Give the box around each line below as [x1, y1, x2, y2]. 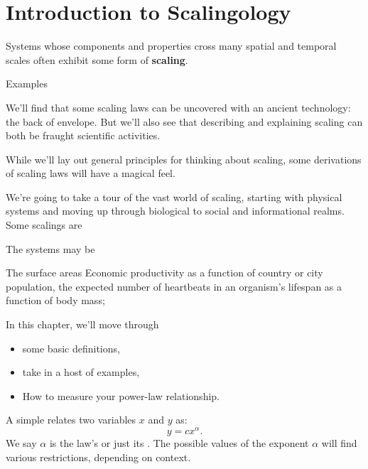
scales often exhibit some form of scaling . [6, 52, 188, 67]
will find [321, 436, 357, 451]
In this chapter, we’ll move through [6, 317, 159, 332]
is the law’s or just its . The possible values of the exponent [49, 436, 309, 451]
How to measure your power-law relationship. [22, 388, 220, 403]
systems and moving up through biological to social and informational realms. [6, 203, 345, 218]
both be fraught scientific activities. [6, 128, 161, 143]
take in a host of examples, [22, 365, 140, 379]
